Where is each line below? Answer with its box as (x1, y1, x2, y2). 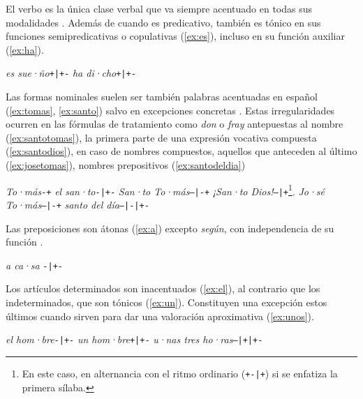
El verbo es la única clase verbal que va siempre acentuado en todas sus (6, 1, 312, 15)
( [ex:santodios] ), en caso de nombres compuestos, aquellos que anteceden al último (6, 144, 357, 158)
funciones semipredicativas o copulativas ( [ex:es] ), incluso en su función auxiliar (6, 29, 345, 43)
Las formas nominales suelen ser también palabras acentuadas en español (6, 89, 318, 104)
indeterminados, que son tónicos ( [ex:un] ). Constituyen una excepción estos (6, 295, 327, 309)
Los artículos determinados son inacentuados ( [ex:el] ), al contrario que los (6, 281, 320, 296)
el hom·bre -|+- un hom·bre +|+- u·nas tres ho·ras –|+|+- (6, 332, 263, 347)
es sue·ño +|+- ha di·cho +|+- (6, 66, 136, 80)
